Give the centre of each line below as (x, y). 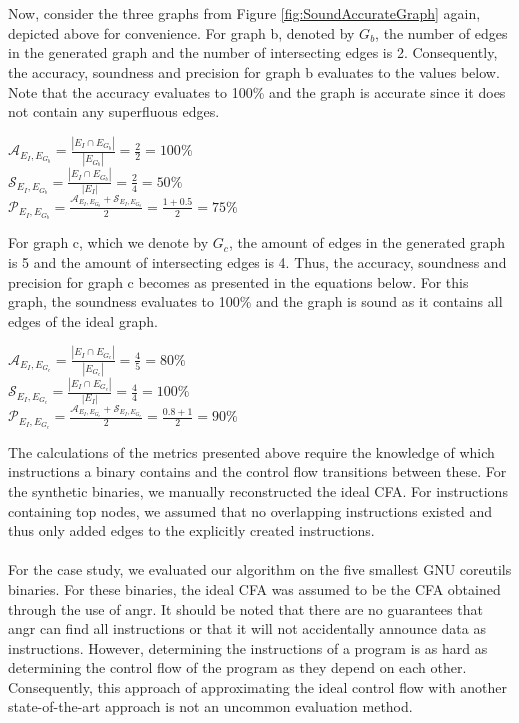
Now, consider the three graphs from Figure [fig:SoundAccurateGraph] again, (244, 13)
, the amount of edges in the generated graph (367, 242)
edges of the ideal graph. (83, 320)
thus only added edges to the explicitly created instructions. (191, 530)
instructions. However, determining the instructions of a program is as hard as (248, 647)
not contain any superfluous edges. (114, 111)
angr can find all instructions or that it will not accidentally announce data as (247, 628)
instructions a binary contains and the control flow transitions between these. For (257, 471)
